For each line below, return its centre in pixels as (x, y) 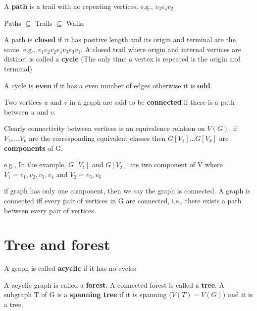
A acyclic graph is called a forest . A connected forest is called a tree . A (114, 284)
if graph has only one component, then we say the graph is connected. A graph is (127, 191)
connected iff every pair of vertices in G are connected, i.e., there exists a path (123, 200)
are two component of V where (176, 164)
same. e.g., (20, 49)
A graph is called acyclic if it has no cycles (70, 268)
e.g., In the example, (35, 164)
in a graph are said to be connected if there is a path (152, 102)
